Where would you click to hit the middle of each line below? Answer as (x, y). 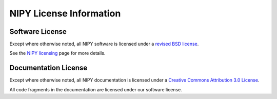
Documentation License (48, 68)
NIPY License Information (65, 13)
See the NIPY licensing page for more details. (57, 53)
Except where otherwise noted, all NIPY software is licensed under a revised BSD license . (104, 44)
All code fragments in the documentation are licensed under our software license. (96, 89)
